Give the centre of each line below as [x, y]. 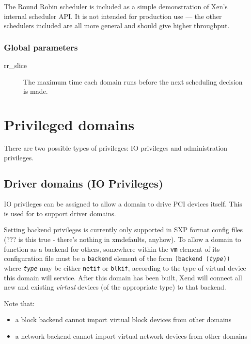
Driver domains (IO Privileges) [84, 183]
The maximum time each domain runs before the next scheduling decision [133, 81]
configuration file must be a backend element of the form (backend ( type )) [117, 258]
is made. [36, 91]
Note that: [19, 303]
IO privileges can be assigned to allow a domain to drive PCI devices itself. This [123, 204]
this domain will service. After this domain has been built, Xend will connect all [123, 277]
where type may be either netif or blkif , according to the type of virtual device [125, 267]
